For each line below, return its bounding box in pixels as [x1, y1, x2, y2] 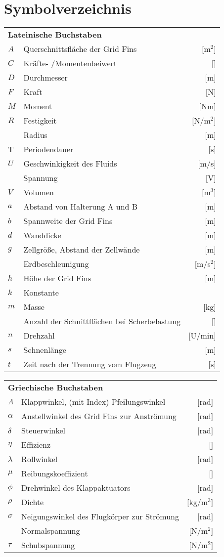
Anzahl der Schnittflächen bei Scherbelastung [23, 315, 181, 327]
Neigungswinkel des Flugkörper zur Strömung [21, 511, 179, 522]
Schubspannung [21, 539, 75, 551]
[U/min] [188, 330, 216, 342]
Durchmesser [23, 72, 68, 84]
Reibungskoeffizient [21, 468, 88, 479]
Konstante [23, 287, 59, 299]
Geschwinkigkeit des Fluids [23, 158, 117, 170]
